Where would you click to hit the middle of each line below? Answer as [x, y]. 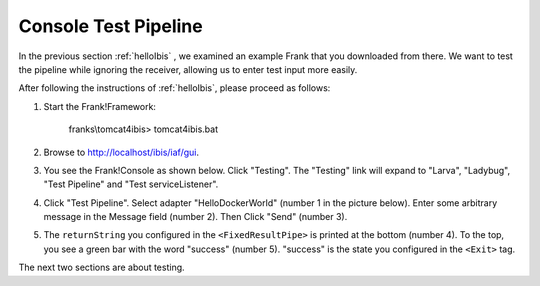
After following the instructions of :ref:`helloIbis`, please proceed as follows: [174, 88]
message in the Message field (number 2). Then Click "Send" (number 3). [195, 217]
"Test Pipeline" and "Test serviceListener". [131, 184]
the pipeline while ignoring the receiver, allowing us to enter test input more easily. [188, 69]
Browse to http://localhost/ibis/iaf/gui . [121, 152]
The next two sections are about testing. [101, 267]
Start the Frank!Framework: [100, 106]
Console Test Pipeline [111, 26]
